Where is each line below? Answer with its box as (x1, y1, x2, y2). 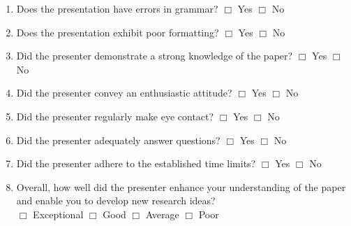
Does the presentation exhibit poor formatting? (16, 24, 219, 39)
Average (145, 206, 179, 221)
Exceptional (33, 206, 84, 221)
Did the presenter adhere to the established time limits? (16, 156, 256, 171)
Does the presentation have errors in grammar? (16, 1, 218, 15)
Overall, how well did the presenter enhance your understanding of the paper (16, 179, 346, 194)
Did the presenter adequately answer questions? (16, 132, 221, 147)
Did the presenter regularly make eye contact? (16, 108, 214, 123)
